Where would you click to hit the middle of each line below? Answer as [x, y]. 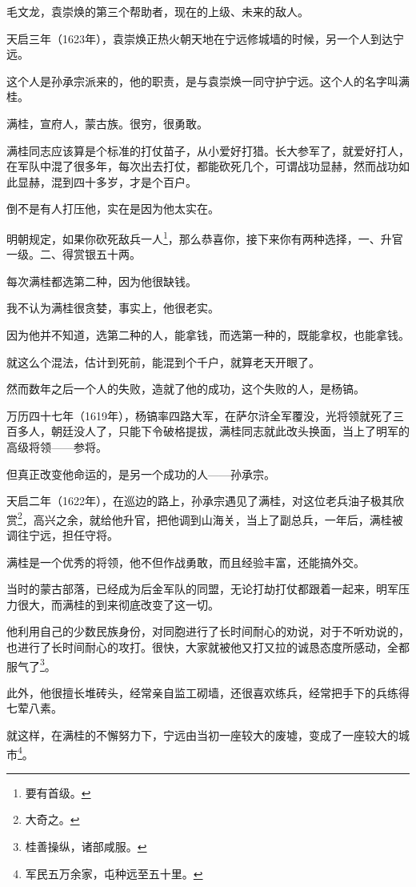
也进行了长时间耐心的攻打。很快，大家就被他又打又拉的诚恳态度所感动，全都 [208, 646]
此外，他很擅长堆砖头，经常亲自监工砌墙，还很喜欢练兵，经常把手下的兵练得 [208, 692]
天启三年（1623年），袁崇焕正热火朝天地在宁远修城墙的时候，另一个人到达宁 [205, 38]
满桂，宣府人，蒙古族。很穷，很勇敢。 [107, 123]
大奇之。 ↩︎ [52, 819]
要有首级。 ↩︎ [58, 792]
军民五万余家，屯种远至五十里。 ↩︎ [114, 873]
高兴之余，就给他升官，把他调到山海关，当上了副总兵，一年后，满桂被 [218, 519]
